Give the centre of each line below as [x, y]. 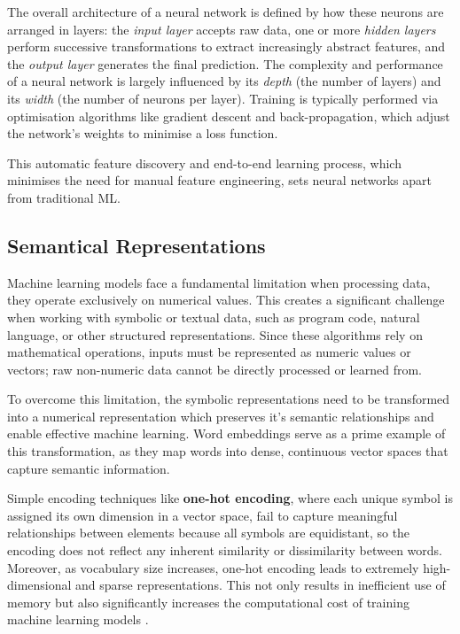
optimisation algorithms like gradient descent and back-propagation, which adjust [229, 116]
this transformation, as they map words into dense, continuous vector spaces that [228, 451]
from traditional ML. [64, 197]
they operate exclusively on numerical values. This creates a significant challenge [226, 300]
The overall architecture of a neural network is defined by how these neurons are [226, 12]
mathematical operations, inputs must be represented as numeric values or [209, 352]
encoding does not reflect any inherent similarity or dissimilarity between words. [225, 550]
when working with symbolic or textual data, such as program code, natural [214, 317]
